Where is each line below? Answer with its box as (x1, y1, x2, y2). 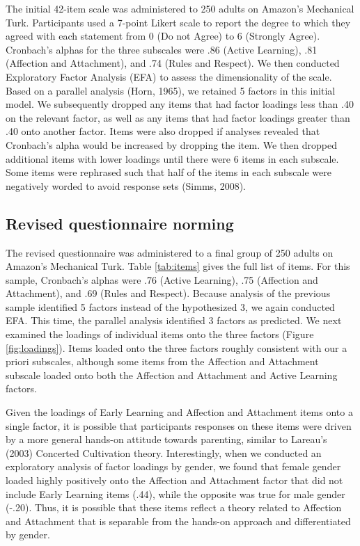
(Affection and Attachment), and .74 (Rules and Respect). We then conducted (6, 56, 340, 70)
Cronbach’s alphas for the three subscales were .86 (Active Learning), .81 (6, 42, 318, 56)
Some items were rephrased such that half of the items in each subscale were (6, 165, 331, 179)
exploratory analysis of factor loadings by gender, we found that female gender (6, 459, 341, 474)
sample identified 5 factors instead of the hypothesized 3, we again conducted (6, 299, 335, 314)
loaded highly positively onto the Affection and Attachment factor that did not (6, 473, 343, 488)
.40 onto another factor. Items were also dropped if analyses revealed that (6, 124, 320, 138)
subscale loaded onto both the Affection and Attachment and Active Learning (6, 367, 338, 382)
